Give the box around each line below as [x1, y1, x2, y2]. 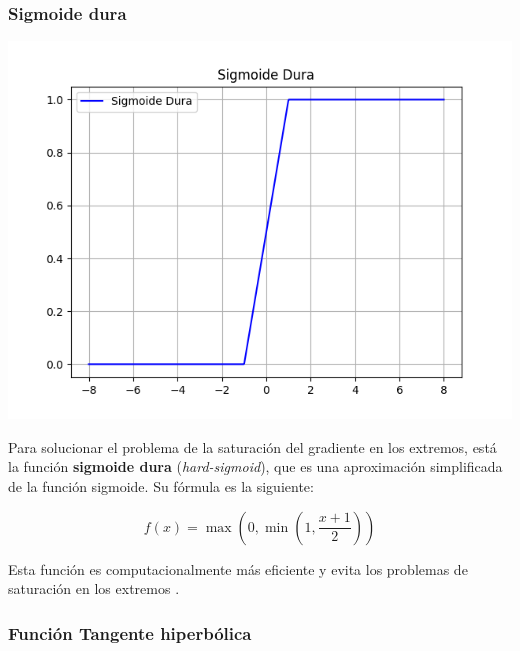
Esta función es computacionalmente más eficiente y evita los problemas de [8, 558, 468, 579]
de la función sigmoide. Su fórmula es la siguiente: [8, 476, 314, 496]
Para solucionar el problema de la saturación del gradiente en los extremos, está [8, 436, 497, 457]
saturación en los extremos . [8, 578, 180, 599]
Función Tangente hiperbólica [8, 620, 252, 645]
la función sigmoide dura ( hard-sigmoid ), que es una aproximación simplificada [8, 456, 503, 477]
